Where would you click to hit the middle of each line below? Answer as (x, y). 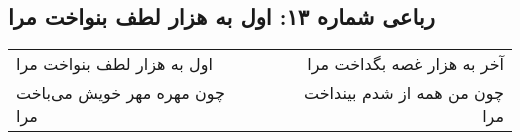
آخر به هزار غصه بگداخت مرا (405, 64)
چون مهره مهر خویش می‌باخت (120, 93)
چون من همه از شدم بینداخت (404, 93)
